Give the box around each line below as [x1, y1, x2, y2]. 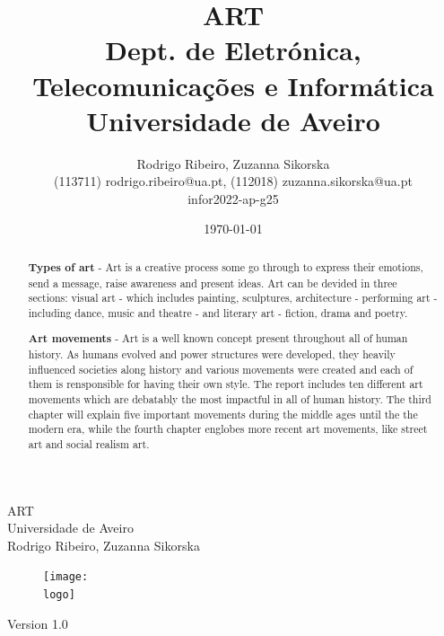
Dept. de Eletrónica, [105, 31, 361, 68]
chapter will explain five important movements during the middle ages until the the [28, 406, 418, 421]
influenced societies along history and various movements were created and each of [28, 361, 414, 376]
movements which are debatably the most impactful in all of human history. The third [28, 392, 431, 406]
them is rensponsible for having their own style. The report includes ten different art [28, 376, 423, 392]
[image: [43, 570, 89, 584]
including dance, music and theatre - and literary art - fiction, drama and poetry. [28, 305, 408, 320]
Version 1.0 [7, 614, 68, 632]
